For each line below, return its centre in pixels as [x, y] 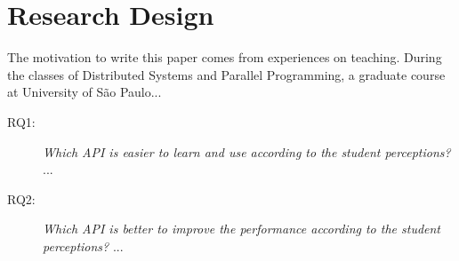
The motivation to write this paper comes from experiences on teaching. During [225, 57]
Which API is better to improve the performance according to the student [242, 229]
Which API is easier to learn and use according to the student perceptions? [247, 151]
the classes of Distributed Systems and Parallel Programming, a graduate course [226, 74]
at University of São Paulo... [85, 92]
